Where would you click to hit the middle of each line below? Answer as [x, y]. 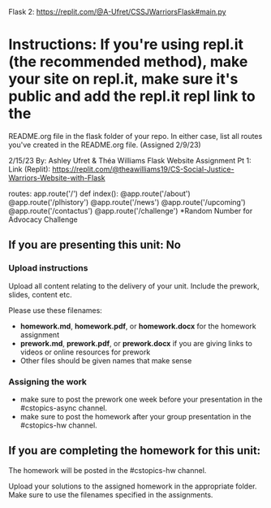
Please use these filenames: [56, 310]
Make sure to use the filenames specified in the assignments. [111, 494]
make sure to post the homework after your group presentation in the [135, 416]
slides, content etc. [40, 294]
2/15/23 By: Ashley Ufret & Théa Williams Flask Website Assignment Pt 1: [130, 160]
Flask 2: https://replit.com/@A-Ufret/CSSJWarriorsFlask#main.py [117, 12]
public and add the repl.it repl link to [132, 96]
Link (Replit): [30, 169]
